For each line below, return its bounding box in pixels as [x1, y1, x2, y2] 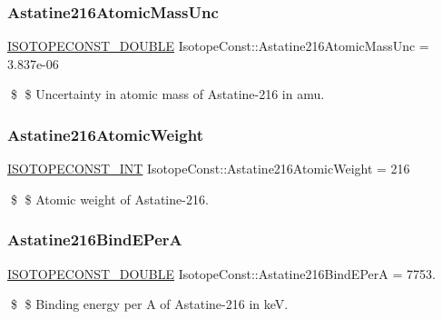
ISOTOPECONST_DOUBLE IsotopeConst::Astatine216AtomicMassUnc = [7, 36, 429, 55]
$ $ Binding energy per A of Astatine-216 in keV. [10, 294, 289, 314]
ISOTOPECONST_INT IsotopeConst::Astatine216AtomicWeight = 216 [7, 159, 410, 178]
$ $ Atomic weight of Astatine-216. [10, 189, 209, 208]
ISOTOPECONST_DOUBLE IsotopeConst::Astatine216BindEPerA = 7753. [7, 264, 436, 283]
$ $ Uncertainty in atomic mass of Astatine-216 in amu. [10, 85, 325, 104]
